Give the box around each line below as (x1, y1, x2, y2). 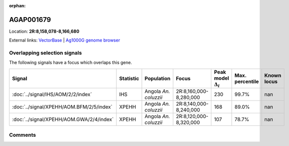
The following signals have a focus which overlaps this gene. (9, 60, 132, 65)
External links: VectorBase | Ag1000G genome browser (9, 37, 120, 43)
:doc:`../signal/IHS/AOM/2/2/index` (12, 91, 92, 98)
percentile (235, 78, 259, 85)
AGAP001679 (9, 15, 51, 24)
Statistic (119, 75, 139, 82)
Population (144, 75, 171, 82)
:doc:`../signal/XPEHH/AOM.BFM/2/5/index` (12, 104, 113, 110)
